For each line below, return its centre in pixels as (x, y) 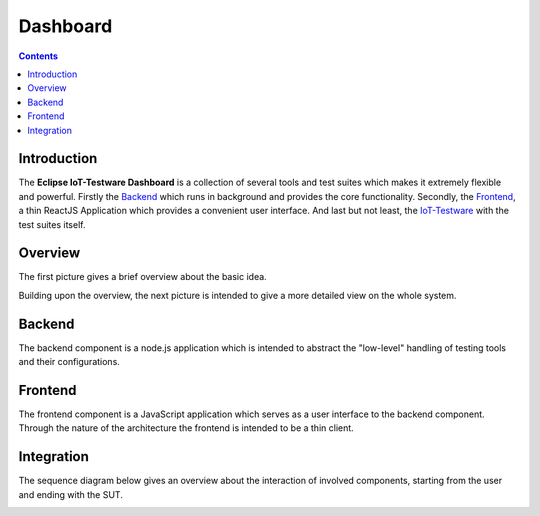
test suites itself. (52, 224)
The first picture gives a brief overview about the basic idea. (142, 277)
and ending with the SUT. (71, 494)
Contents (38, 56)
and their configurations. (69, 362)
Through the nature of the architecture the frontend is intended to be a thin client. (186, 428)
